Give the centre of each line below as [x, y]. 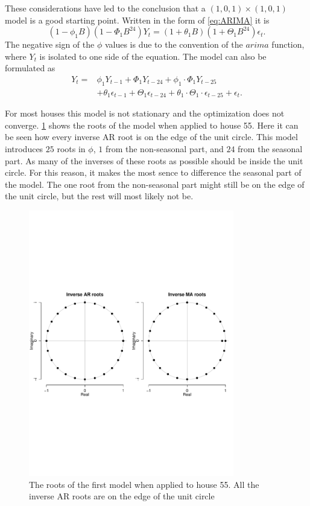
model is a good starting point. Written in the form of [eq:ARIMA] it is [137, 20]
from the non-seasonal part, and [164, 149]
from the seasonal [270, 149]
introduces [24, 149]
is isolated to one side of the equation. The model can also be [153, 56]
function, [288, 44]
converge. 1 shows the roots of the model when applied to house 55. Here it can [152, 125]
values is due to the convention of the [174, 44]
